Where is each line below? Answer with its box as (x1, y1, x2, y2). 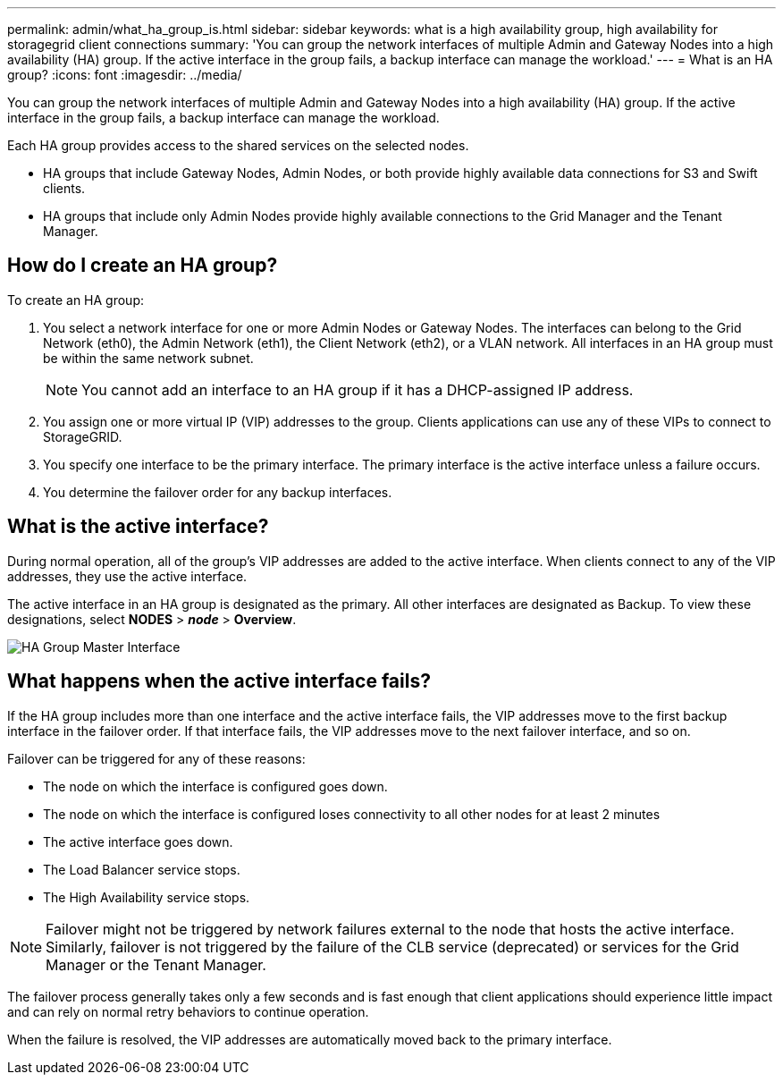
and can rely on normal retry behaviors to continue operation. (7, 1003, 369, 1019)
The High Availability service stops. (43, 889, 250, 905)
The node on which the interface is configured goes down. (43, 778, 388, 794)
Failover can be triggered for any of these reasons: (7, 750, 306, 766)
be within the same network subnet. (43, 350, 254, 366)
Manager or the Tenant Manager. (46, 955, 266, 974)
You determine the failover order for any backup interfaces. (43, 484, 392, 500)
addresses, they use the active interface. (7, 568, 248, 584)
